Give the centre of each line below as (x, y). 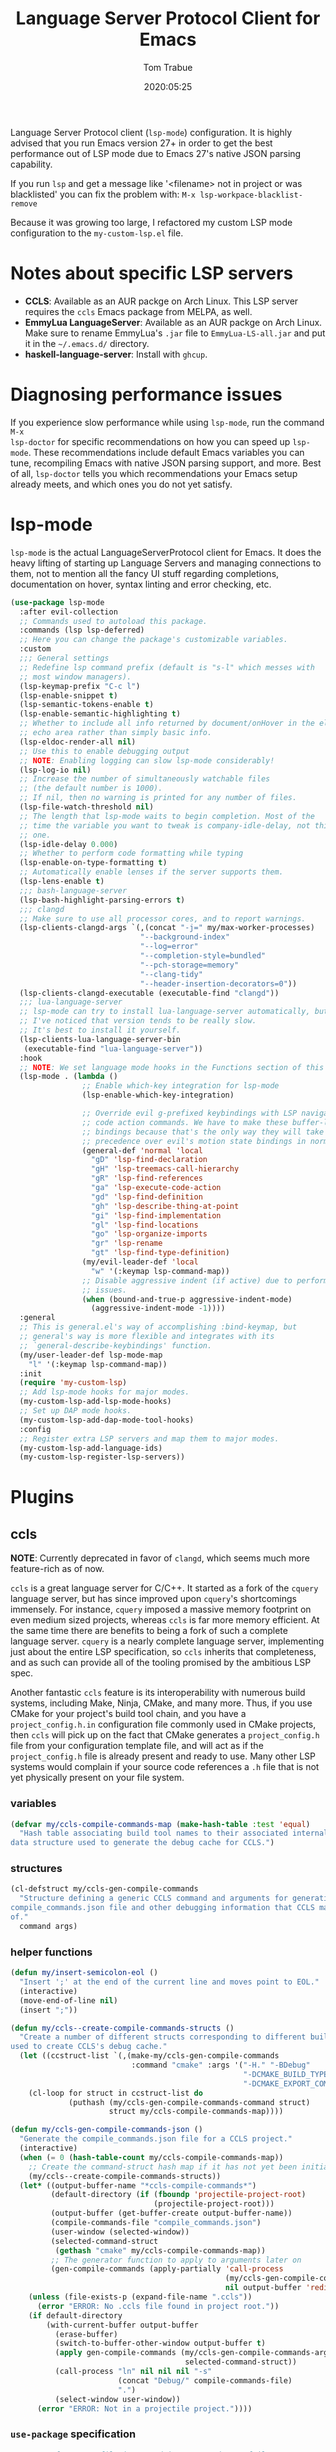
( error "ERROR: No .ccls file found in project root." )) (158, 2306)
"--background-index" (184, 937)
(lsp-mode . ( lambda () (68, 1077)
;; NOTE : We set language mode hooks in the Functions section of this (172, 1067)
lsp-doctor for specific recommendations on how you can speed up (150, 441)
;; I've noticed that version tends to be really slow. (138, 1021)
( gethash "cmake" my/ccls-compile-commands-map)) (160, 2250)
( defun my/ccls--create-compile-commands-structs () (122, 2028)
